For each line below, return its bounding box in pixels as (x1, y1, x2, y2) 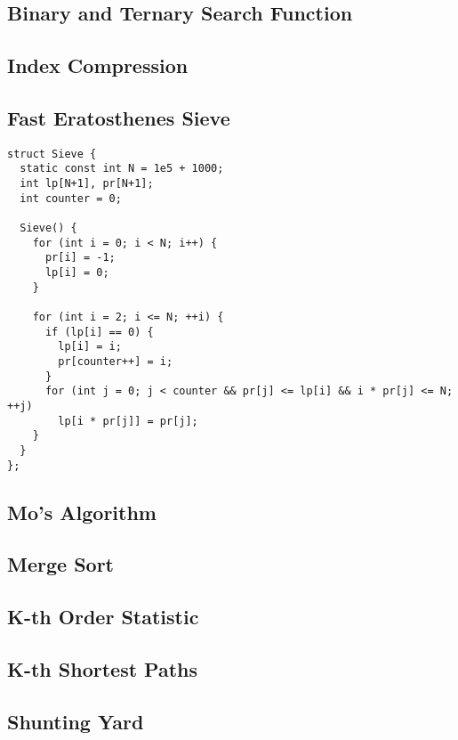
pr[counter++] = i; (58, 354, 173, 368)
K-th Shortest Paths (7, 655, 198, 682)
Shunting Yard (7, 707, 144, 735)
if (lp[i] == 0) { (44, 325, 154, 338)
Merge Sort (7, 550, 114, 578)
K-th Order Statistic (7, 603, 199, 630)
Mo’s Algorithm (7, 498, 157, 525)
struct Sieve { (7, 147, 97, 160)
